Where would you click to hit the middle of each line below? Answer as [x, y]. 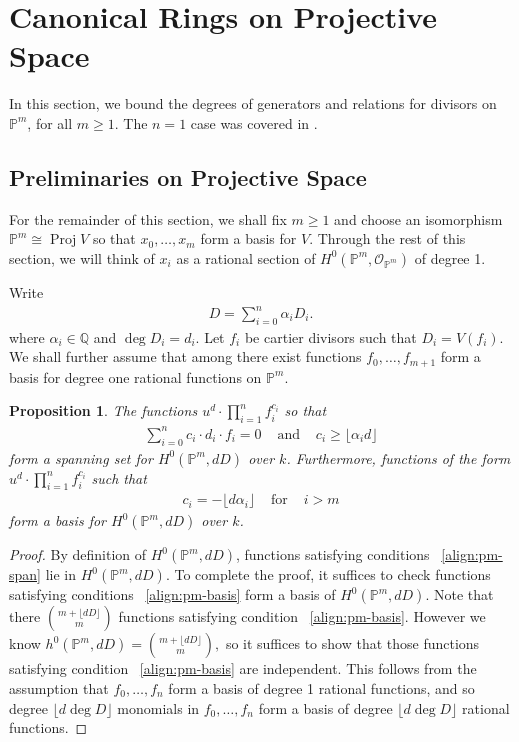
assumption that [59, 688]
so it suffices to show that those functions [352, 643]
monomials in [158, 707]
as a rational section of [246, 257]
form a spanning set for [81, 457]
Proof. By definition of [78, 554]
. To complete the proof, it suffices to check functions [328, 574]
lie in [60, 574]
